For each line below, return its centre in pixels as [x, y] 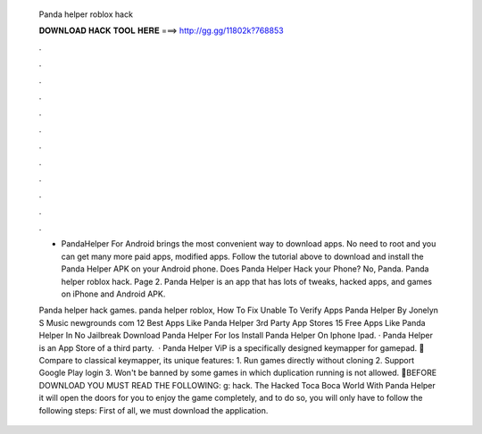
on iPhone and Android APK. [113, 294]
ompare [56, 360]
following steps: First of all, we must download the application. [154, 410]
